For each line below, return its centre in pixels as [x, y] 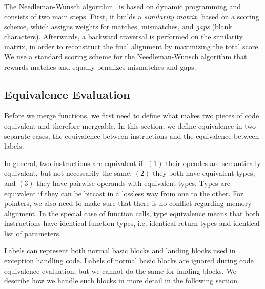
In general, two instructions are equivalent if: [75, 163]
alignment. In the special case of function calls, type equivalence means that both [132, 213]
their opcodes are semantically [213, 163]
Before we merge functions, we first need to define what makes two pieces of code [132, 116]
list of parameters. [33, 233]
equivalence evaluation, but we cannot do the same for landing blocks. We [120, 270]
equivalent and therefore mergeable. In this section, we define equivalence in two [130, 125]
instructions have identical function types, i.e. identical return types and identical [132, 223]
